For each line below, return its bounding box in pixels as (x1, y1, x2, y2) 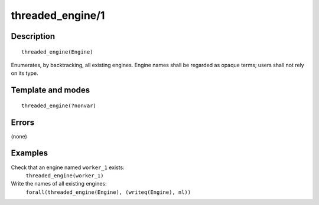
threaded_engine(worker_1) (25, 172, 104, 179)
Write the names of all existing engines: (11, 180, 107, 187)
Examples (11, 148, 48, 158)
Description (11, 31, 56, 41)
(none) (11, 133, 28, 140)
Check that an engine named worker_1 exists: (11, 164, 125, 171)
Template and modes (11, 85, 90, 95)
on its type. (11, 70, 38, 77)
